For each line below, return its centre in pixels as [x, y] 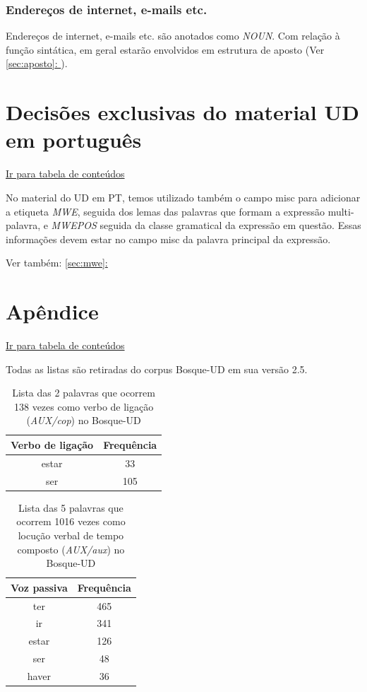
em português [74, 140]
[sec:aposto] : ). [37, 63]
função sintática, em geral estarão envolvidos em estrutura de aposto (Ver [165, 49]
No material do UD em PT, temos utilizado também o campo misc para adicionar [183, 197]
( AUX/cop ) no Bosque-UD [84, 420]
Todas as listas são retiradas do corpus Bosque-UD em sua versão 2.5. [157, 369]
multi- [341, 211]
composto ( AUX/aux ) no [71, 549]
